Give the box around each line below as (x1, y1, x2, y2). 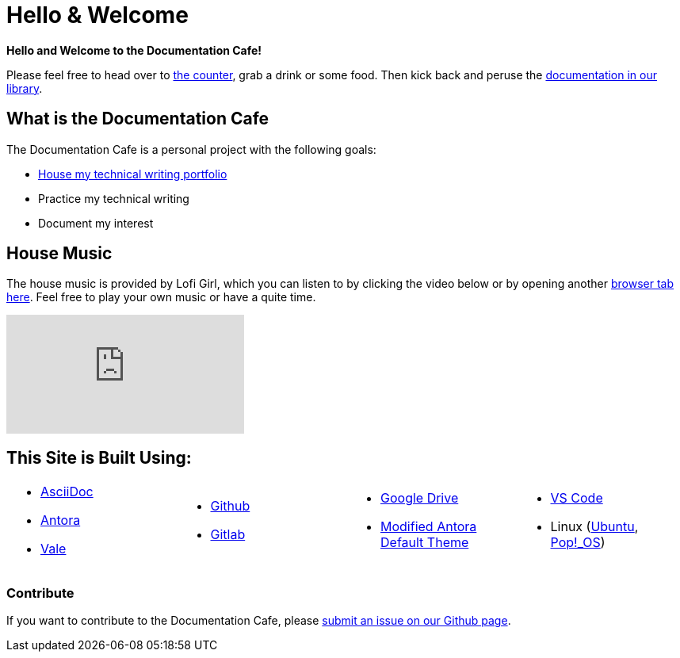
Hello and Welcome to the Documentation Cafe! (6, 43, 262, 57)
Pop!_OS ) (550, 534, 606, 551)
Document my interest (38, 216, 154, 230)
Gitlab (210, 526, 246, 543)
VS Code (550, 490, 603, 507)
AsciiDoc (40, 484, 94, 500)
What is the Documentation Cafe (6, 109, 269, 129)
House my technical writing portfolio (38, 166, 227, 181)
